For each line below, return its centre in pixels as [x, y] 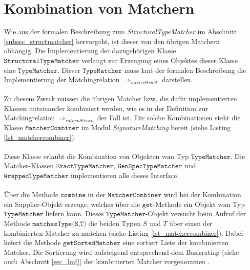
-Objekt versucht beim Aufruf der [196, 214]
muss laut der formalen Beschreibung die [185, 70]
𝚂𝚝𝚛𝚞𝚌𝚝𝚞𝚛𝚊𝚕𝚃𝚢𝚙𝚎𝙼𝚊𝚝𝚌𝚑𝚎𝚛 [42, 61]
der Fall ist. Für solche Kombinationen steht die [169, 118]
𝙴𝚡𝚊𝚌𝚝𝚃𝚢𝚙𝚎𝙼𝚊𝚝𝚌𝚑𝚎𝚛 [85, 167]
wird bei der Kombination [202, 194]
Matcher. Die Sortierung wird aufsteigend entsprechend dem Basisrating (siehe [122, 252]
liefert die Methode [32, 242]
